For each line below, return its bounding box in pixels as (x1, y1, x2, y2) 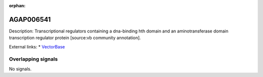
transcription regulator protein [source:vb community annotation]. (9, 35, 141, 41)
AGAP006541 (9, 15, 51, 24)
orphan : (9, 3, 26, 8)
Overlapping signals (9, 56, 58, 62)
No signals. (9, 66, 32, 72)
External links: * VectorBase (9, 44, 65, 49)
